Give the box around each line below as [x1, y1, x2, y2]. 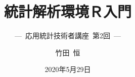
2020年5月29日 [44, 64, 91, 74]
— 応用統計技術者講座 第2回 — [15, 30, 121, 41]
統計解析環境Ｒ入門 [4, 1, 131, 22]
